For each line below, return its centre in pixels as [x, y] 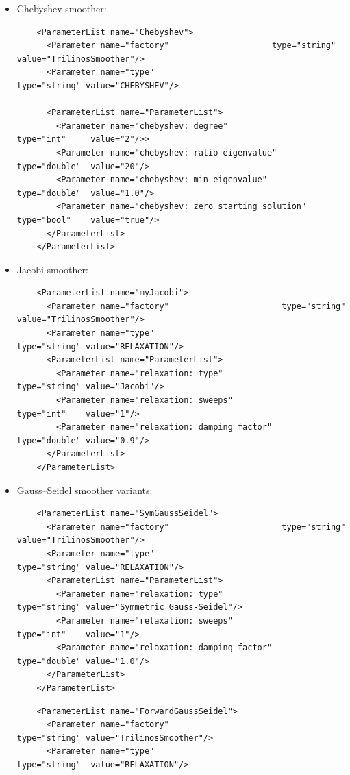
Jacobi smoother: [52, 269]
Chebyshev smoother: [62, 8]
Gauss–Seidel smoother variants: [85, 490]
